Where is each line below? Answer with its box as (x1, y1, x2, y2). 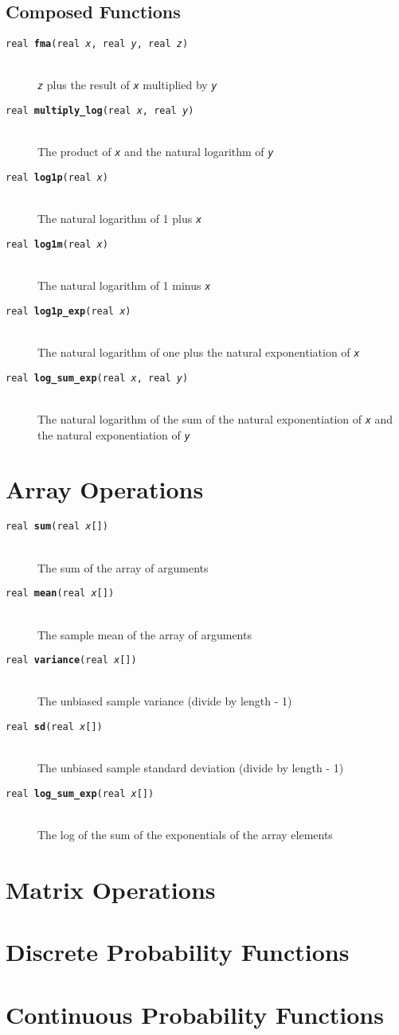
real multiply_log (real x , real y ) (6, 105, 194, 117)
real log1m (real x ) (6, 238, 108, 250)
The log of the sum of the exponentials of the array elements (37, 826, 333, 843)
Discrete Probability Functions (6, 935, 350, 968)
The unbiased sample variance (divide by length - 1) (37, 693, 292, 709)
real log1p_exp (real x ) (6, 305, 131, 317)
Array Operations (6, 473, 204, 506)
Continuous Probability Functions (6, 998, 384, 1030)
